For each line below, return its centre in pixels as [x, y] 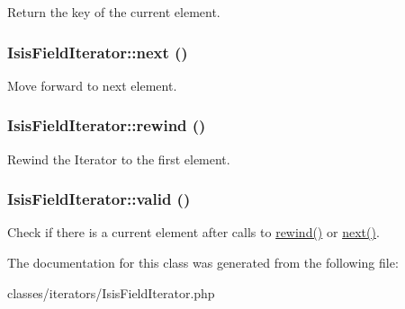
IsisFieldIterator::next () [98, 52]
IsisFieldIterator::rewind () [107, 125]
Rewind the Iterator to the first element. [119, 159]
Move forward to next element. [92, 85]
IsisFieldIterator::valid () [99, 199]
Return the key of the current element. [114, 12]
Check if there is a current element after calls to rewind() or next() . [193, 232]
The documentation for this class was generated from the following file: [203, 263]
